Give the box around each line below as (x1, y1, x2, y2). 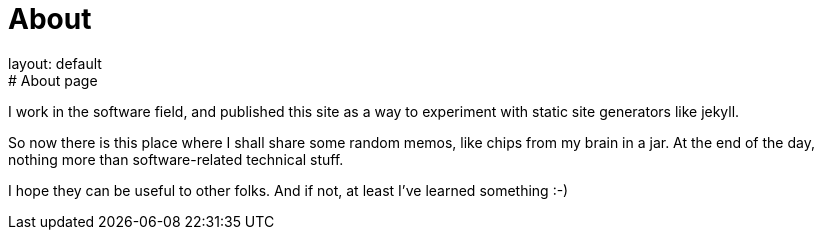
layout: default (8, 54, 102, 72)
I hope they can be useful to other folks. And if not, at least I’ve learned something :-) (8, 181, 569, 199)
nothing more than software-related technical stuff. (8, 150, 344, 168)
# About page (8, 71, 98, 89)
